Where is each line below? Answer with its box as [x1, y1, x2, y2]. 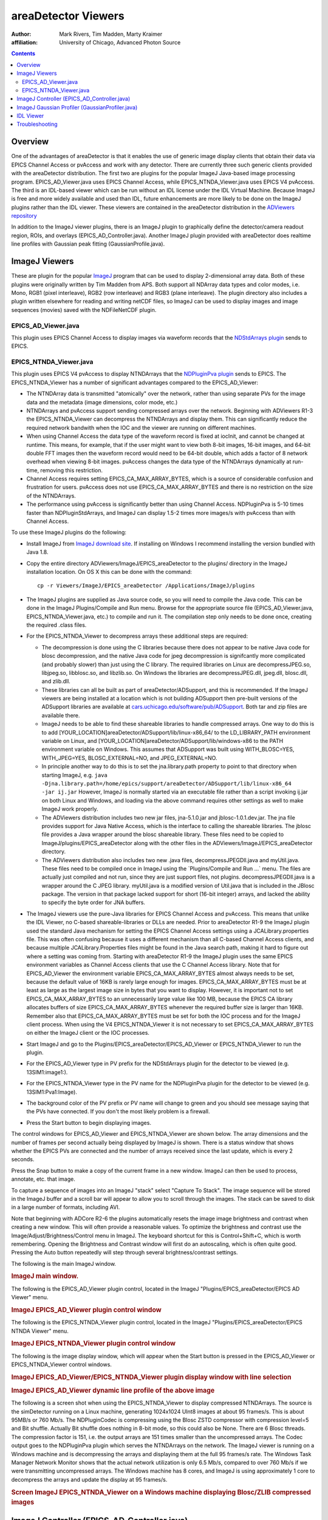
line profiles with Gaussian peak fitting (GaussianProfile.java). [11, 240, 165, 247]
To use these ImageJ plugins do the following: [11, 529, 127, 536]
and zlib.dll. [41, 678, 71, 685]
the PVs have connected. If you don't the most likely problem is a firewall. [26, 1108, 210, 1115]
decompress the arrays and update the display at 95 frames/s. [11, 1476, 168, 1483]
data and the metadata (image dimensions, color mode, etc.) [26, 398, 178, 406]
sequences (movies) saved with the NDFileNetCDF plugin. [11, 306, 157, 313]
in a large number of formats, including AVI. [11, 1204, 120, 1211]
